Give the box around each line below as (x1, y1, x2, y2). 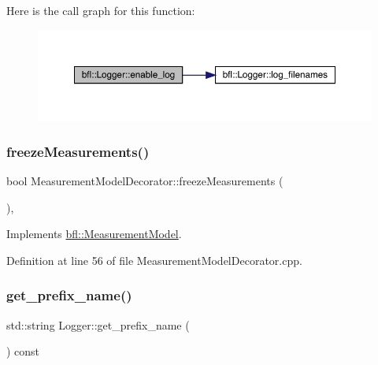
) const (6, 343, 40, 359)
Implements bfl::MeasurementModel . (6, 225, 182, 242)
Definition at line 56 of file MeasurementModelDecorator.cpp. (6, 251, 302, 268)
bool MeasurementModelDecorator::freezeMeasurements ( (6, 173, 283, 189)
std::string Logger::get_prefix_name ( (6, 316, 190, 333)
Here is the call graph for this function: (6, 2, 195, 18)
